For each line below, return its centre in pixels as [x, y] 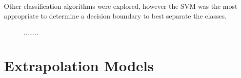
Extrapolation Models [79, 65]
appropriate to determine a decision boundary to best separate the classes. [115, 15]
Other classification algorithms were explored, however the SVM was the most [121, 6]
